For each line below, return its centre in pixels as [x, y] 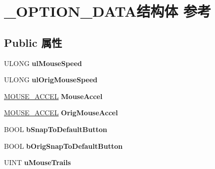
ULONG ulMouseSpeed [43, 63]
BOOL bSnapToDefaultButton [56, 129]
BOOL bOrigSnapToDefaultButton [63, 146]
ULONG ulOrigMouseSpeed [51, 80]
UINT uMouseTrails [38, 162]
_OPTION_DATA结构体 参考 [108, 11]
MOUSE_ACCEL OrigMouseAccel [61, 113]
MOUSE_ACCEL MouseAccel [53, 96]
